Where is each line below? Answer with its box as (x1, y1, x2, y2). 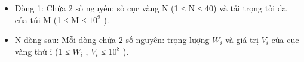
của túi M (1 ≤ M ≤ (14, 13, 87, 26)
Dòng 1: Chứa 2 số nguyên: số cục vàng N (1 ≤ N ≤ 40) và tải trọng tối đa (14, 2, 287, 14)
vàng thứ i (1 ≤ (14, 45, 70, 57)
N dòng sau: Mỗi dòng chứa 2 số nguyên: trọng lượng (14, 33, 210, 46)
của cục (271, 33, 299, 46)
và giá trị (225, 33, 259, 46)
